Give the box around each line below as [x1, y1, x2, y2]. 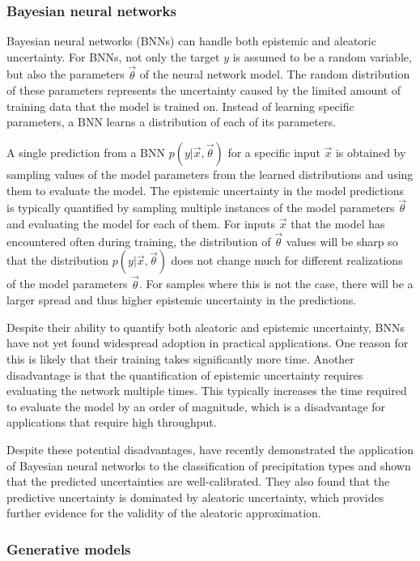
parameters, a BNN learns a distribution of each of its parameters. [6, 113, 336, 130]
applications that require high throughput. [6, 414, 217, 431]
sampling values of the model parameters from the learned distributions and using [6, 166, 414, 182]
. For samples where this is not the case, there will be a [138, 275, 414, 292]
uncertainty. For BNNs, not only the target [6, 48, 220, 65]
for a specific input [227, 144, 320, 160]
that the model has [291, 215, 385, 232]
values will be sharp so [286, 232, 398, 249]
